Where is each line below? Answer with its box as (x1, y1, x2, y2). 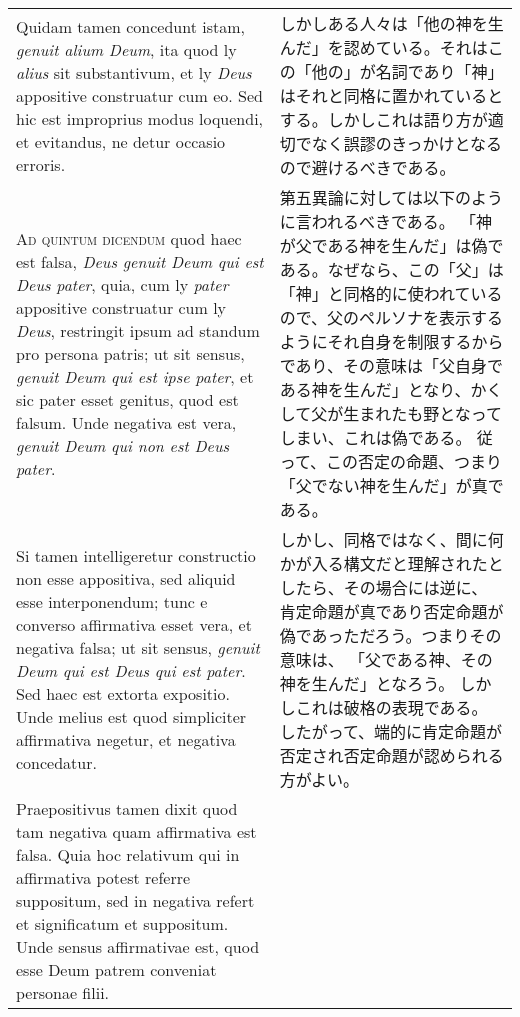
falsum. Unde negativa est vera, (16, 410, 237, 434)
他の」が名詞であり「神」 (311, 60, 504, 83)
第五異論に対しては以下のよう (279, 186, 503, 209)
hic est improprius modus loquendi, (16, 106, 264, 130)
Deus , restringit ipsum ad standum (16, 318, 260, 342)
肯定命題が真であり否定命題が (279, 600, 504, 623)
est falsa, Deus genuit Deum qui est (16, 249, 264, 273)
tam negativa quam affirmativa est (16, 820, 257, 843)
